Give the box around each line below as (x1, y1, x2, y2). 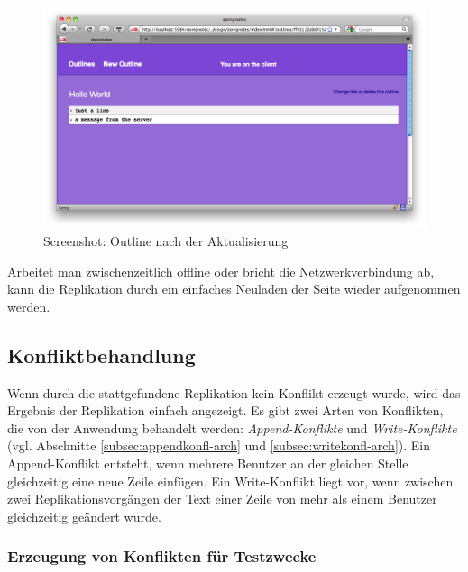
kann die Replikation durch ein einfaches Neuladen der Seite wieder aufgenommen (7, 279, 461, 298)
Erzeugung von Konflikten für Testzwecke (7, 545, 317, 567)
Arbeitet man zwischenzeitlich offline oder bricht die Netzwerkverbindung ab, (7, 261, 435, 280)
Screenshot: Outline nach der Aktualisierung (43, 232, 289, 250)
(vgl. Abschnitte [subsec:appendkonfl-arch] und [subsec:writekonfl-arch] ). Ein (7, 436, 431, 455)
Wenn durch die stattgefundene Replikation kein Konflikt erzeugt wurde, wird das (7, 383, 461, 402)
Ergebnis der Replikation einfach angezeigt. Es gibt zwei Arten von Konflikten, (7, 401, 444, 420)
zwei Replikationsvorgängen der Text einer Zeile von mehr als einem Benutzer (7, 489, 437, 508)
